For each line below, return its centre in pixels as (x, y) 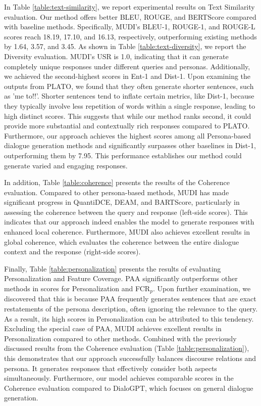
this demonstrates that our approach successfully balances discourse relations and (130, 358)
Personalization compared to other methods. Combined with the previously (120, 338)
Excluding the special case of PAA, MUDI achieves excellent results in (113, 328)
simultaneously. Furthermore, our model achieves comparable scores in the (119, 378)
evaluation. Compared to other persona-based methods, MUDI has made (117, 192)
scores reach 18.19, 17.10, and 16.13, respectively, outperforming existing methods (130, 36)
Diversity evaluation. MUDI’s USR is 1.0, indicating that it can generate (116, 56)
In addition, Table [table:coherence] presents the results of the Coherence (117, 182)
